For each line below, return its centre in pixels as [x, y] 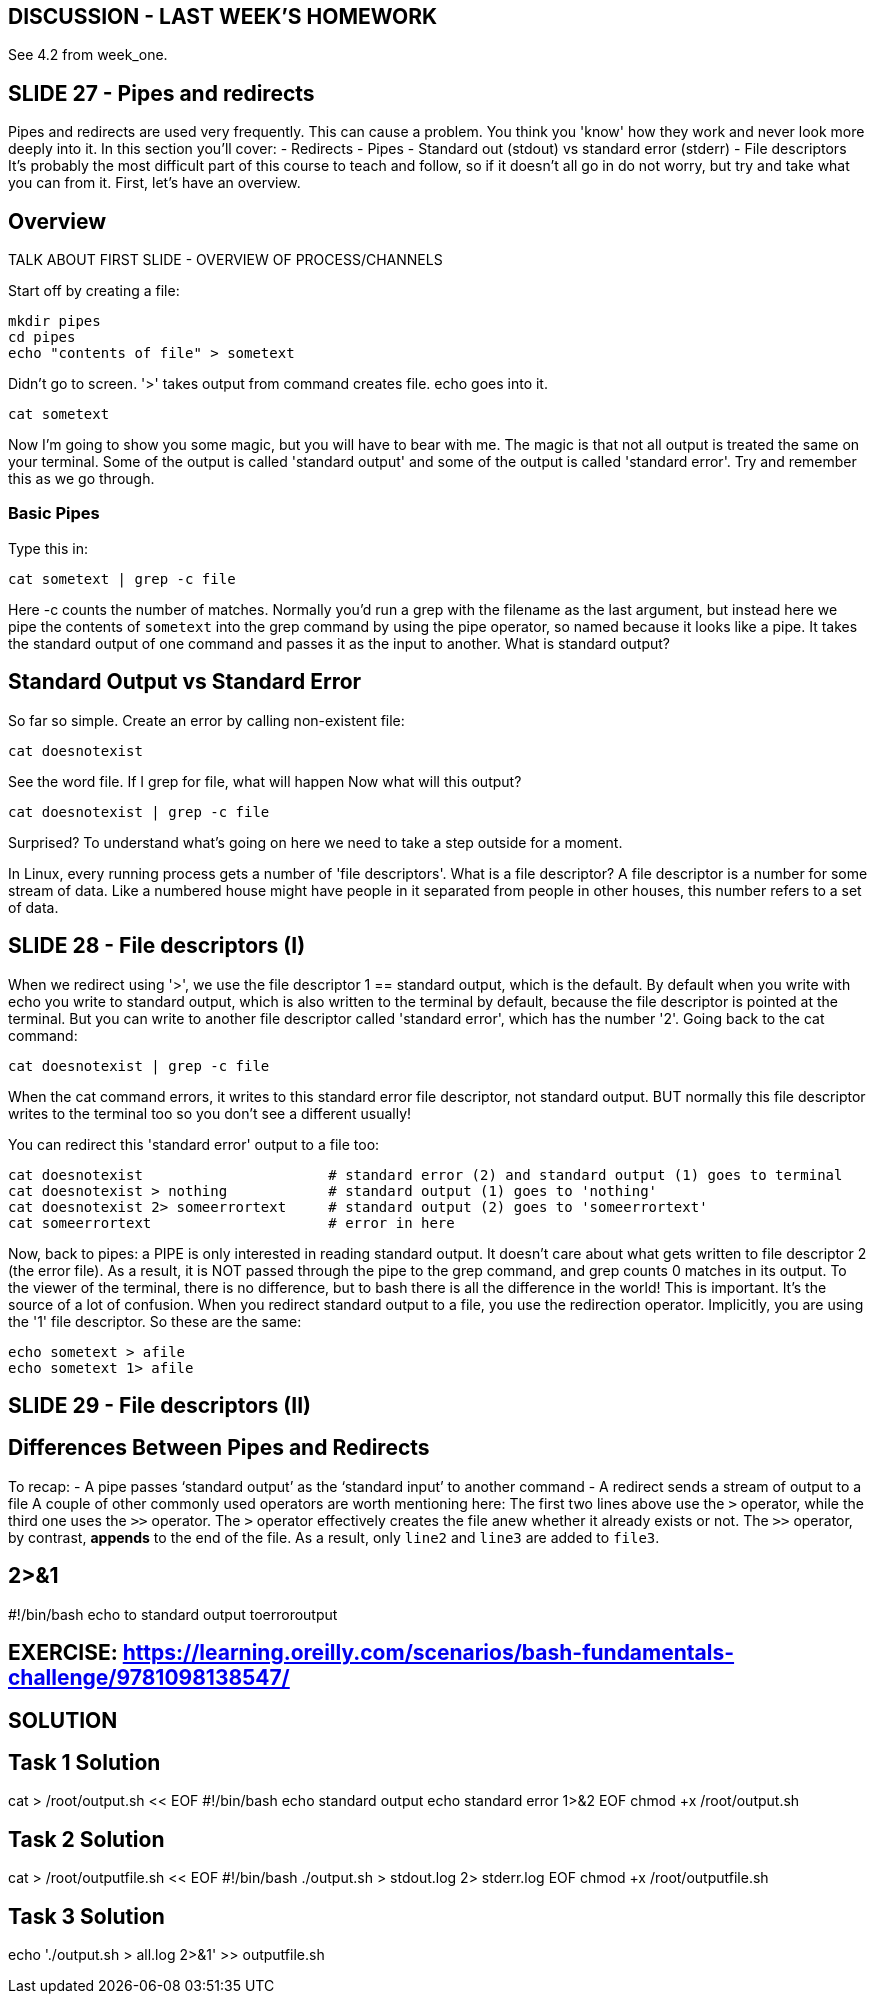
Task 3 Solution [86, 1916]
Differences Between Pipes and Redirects [219, 1448]
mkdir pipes [54, 321]
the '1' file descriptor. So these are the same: [155, 1321]
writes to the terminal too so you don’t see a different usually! [210, 1113]
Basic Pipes [54, 513]
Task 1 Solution [84, 1762]
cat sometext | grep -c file [122, 578]
